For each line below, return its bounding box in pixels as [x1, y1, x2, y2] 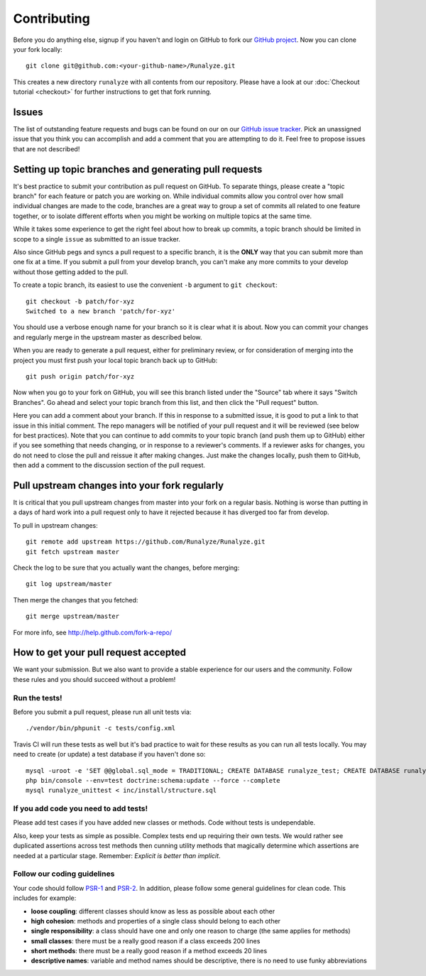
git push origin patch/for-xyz [26, 372, 135, 380]
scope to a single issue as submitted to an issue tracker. [13, 234, 181, 243]
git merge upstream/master [26, 612, 120, 621]
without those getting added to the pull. [13, 267, 129, 276]
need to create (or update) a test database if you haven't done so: [13, 750, 206, 759]
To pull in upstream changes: [13, 521, 99, 529]
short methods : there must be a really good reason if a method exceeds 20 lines [31, 947, 268, 955]
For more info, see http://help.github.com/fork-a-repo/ [13, 628, 173, 636]
